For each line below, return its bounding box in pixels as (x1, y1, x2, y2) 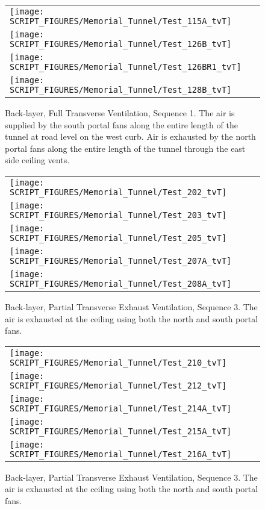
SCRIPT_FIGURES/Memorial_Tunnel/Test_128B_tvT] (10, 85, 232, 95)
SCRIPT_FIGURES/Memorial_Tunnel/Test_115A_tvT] (10, 16, 232, 26)
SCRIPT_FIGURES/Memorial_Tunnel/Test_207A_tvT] (10, 255, 232, 266)
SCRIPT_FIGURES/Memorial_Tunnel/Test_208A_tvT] (10, 278, 232, 289)
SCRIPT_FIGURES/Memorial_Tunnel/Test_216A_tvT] (10, 449, 232, 459)
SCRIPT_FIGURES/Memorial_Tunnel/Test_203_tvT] (10, 210, 227, 220)
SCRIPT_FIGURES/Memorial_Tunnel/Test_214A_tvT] (10, 403, 232, 413)
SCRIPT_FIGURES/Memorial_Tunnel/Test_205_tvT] (10, 233, 227, 243)
